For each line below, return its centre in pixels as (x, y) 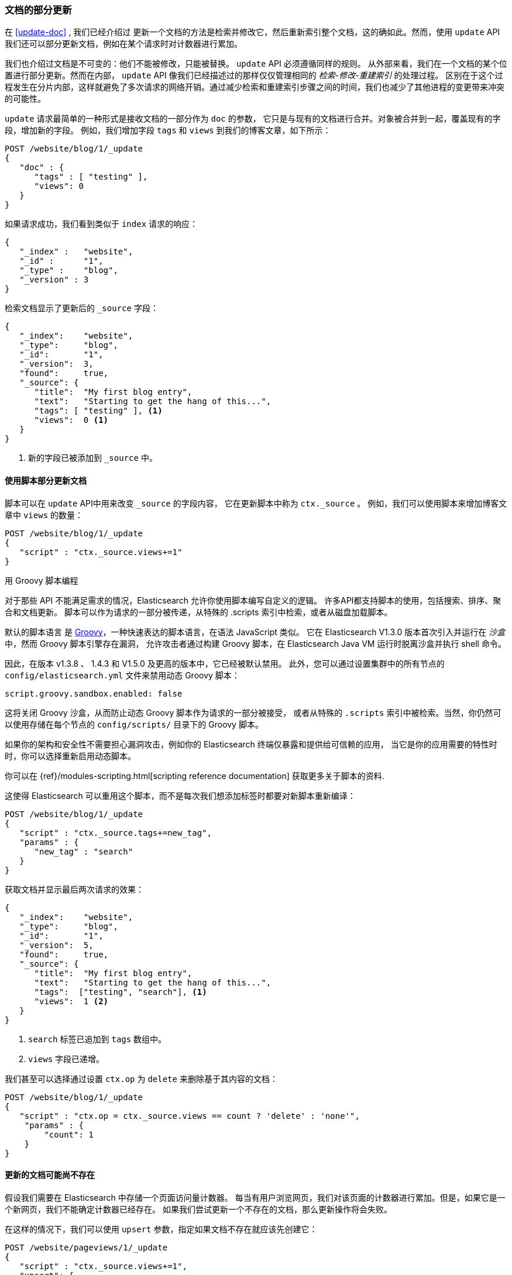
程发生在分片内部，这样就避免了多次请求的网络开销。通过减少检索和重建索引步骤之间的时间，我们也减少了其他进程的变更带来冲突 (255, 87)
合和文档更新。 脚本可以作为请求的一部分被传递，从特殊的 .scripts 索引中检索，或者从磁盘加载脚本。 (199, 612)
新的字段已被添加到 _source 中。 (93, 458)
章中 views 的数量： (44, 515)
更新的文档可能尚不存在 (50, 1175)
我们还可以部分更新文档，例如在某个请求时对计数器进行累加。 (123, 44)
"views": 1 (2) (71, 1001)
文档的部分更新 (38, 10)
